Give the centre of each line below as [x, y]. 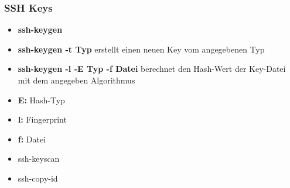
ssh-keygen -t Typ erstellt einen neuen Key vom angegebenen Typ [141, 49]
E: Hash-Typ [41, 100]
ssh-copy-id [38, 178]
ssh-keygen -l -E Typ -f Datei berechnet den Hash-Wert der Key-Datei [152, 69]
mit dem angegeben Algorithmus [76, 80]
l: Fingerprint [42, 119]
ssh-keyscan [39, 159]
